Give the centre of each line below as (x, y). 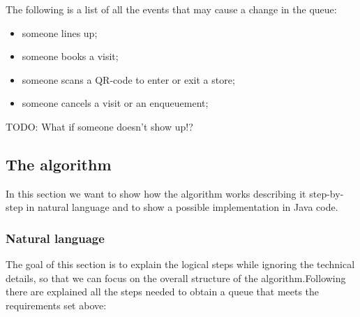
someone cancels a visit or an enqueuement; (115, 103)
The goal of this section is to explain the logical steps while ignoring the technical (180, 264)
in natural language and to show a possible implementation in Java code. (182, 207)
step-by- (327, 193)
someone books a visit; (70, 56)
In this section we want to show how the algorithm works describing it (156, 193)
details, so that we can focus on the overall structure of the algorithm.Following (176, 278)
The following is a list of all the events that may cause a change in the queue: (171, 9)
